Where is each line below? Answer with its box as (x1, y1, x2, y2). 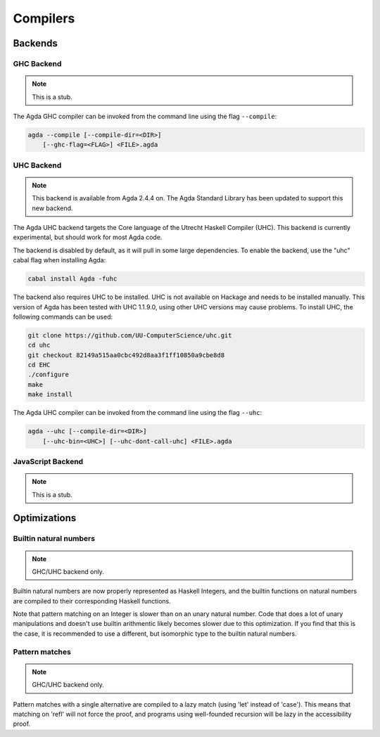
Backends (13, 37, 58, 49)
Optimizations (13, 512, 77, 524)
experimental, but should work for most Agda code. (13, 233, 163, 242)
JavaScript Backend (13, 456, 84, 466)
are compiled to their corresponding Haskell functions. (13, 596, 172, 605)
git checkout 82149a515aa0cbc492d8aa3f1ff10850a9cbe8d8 (27, 351, 225, 359)
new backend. (32, 204, 73, 212)
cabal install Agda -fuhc (27, 275, 118, 283)
